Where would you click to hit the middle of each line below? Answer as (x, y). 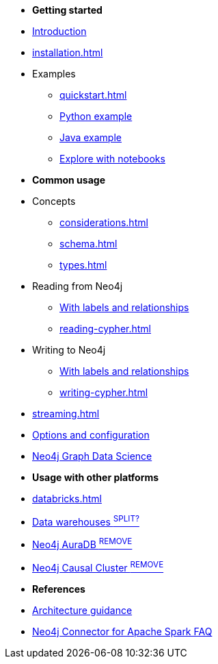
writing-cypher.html (104, 392)
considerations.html (104, 222)
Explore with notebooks (112, 159)
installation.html (68, 52)
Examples (54, 74)
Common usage (69, 180)
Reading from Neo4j (78, 286)
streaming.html (66, 414)
